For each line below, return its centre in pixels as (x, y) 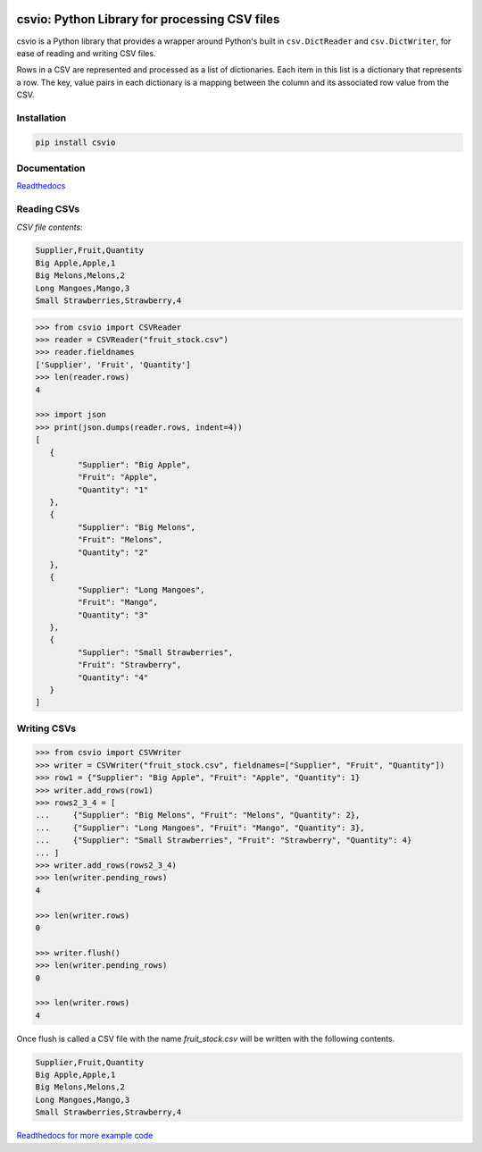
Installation (42, 118)
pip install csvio (75, 142)
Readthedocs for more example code (85, 1136)
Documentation (51, 168)
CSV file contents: (50, 227)
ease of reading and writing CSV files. (86, 53)
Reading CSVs (48, 209)
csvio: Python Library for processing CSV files (148, 19)
